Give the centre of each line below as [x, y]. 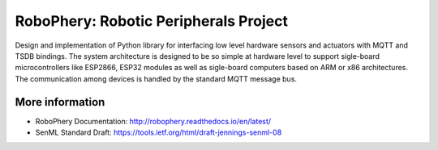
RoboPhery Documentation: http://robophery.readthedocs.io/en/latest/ [153, 121]
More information [60, 102]
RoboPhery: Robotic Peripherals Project [151, 21]
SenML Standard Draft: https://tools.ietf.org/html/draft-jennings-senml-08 [159, 132]
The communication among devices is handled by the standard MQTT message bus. [156, 79]
